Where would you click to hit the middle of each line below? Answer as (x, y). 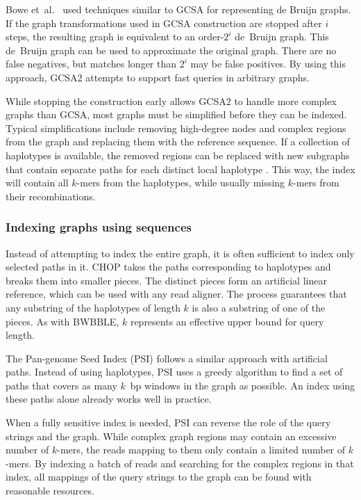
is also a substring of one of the (259, 307)
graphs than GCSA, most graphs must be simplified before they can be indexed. (176, 114)
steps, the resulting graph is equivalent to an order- (115, 37)
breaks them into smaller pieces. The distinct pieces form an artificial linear (166, 280)
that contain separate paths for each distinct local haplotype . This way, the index (180, 169)
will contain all (37, 183)
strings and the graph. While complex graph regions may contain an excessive (171, 436)
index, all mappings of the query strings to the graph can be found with (159, 477)
